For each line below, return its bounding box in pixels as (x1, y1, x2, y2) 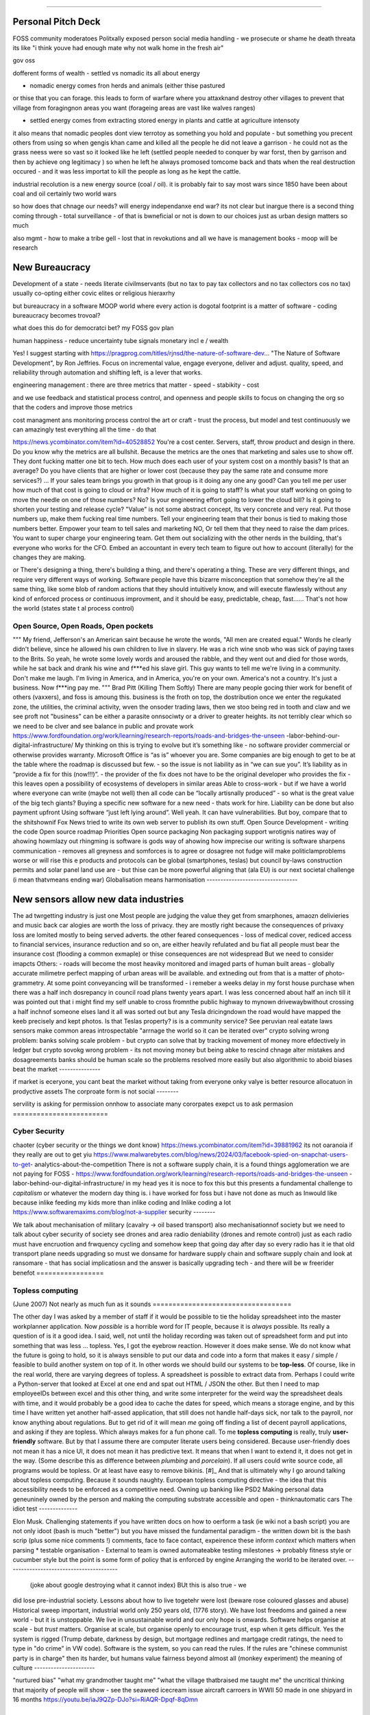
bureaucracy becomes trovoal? (12, 311, 101, 320)
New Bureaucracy (12, 261, 91, 273)
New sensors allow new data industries (12, 893, 184, 905)
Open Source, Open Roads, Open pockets (12, 621, 153, 630)
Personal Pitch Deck (12, 16, 101, 27)
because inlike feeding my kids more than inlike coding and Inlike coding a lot (12, 1198, 232, 1207)
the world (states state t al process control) (12, 604, 135, 612)
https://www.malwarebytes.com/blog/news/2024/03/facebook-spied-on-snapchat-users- (93, 1150, 349, 1159)
